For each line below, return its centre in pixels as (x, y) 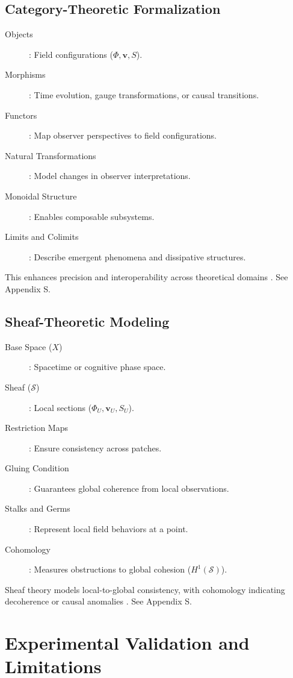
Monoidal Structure (41, 196)
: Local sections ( (60, 407)
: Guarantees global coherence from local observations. (129, 488)
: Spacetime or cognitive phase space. (97, 367)
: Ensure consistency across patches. (95, 447)
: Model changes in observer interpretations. (110, 176)
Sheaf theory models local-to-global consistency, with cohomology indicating (145, 589)
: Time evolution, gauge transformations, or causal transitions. (144, 94)
